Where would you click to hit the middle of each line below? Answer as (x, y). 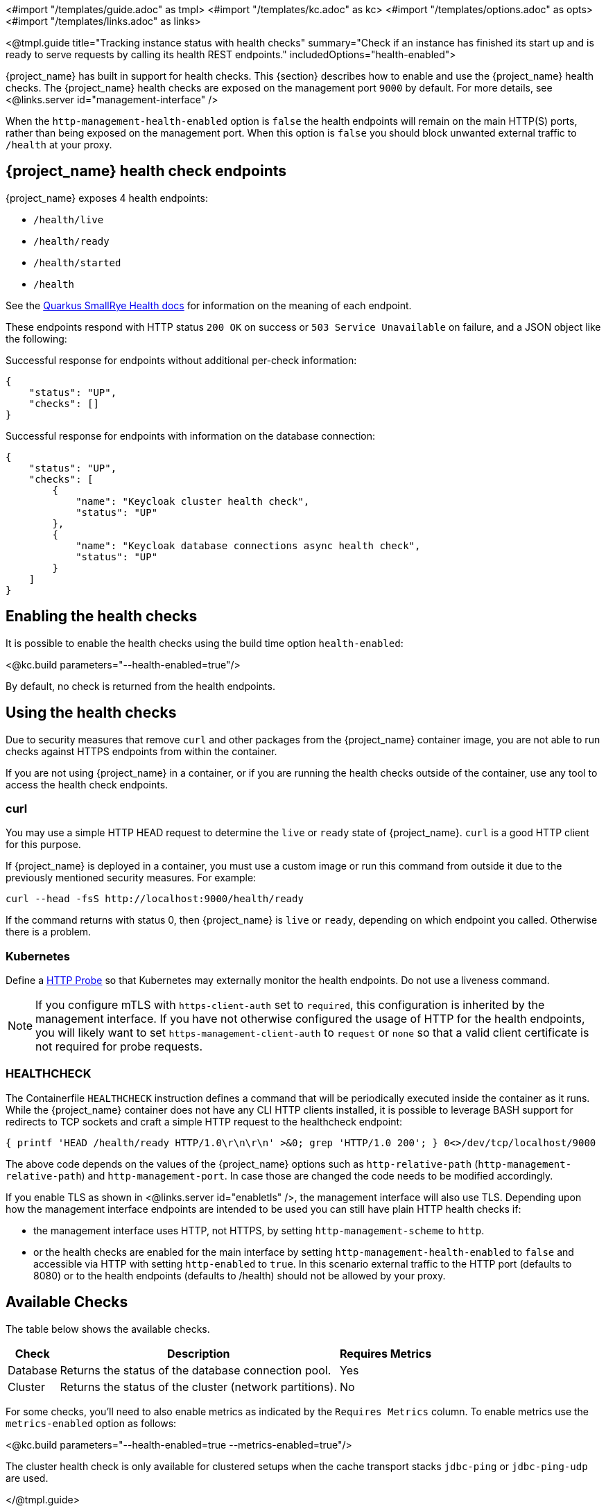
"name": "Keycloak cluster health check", (193, 501)
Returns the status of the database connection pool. (196, 1370)
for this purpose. (43, 845)
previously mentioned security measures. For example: (131, 878)
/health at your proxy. (59, 145)
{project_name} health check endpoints (146, 171)
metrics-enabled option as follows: (91, 1423)
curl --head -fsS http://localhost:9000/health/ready (155, 899)
